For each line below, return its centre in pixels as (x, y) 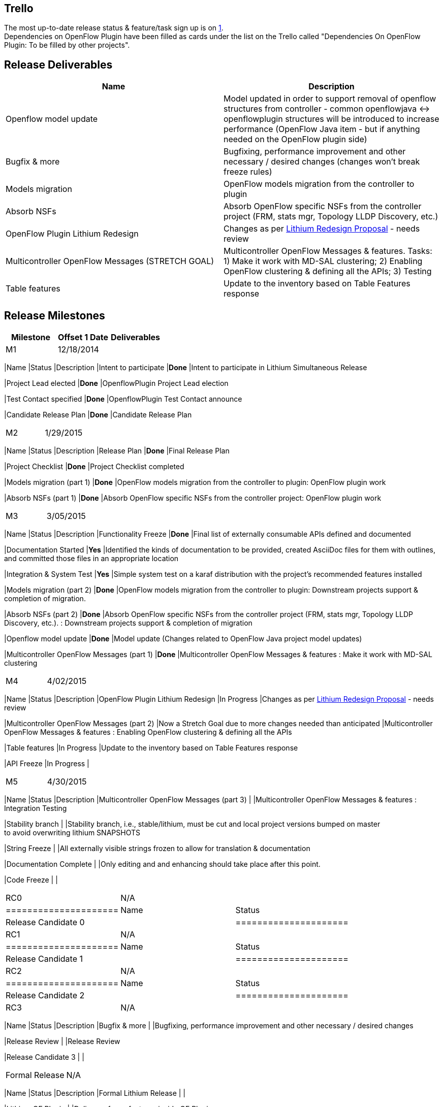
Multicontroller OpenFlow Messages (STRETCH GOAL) (110, 261)
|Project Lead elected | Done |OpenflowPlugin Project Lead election (116, 383)
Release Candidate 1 (44, 959)
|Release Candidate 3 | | (44, 1057)
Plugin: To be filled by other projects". (67, 45)
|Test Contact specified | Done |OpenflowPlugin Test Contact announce (123, 399)
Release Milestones (55, 315)
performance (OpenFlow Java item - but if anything (322, 129)
